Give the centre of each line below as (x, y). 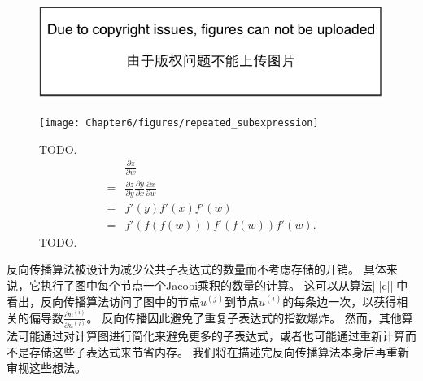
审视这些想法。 (46, 368)
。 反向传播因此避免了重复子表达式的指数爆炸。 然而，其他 (244, 317)
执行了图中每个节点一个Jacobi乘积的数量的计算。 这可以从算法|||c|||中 (224, 285)
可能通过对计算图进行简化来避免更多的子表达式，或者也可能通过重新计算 (211, 336)
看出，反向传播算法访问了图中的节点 (103, 301)
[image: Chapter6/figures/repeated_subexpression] (179, 123)
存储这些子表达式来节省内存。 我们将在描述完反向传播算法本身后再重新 (219, 351)
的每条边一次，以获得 (340, 301)
